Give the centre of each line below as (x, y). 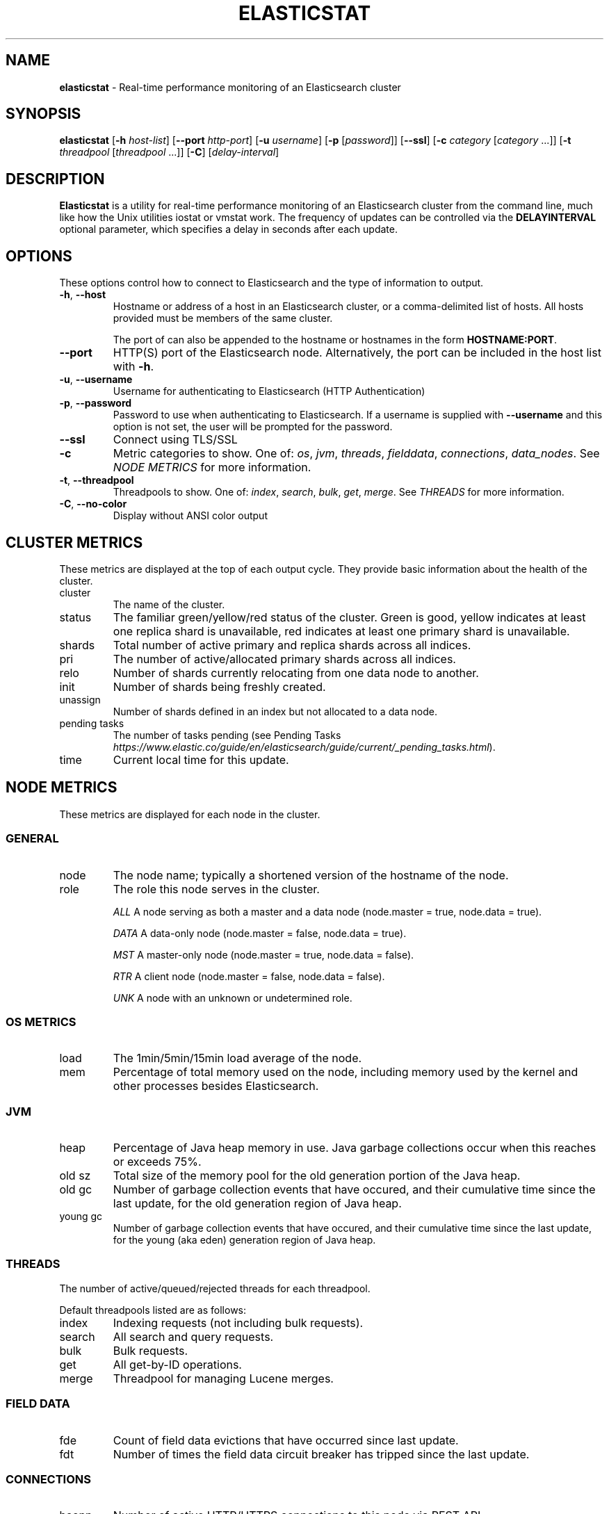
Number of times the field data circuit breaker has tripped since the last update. (321, 1454)
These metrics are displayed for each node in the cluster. (190, 814)
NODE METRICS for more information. (212, 467)
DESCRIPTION (55, 179)
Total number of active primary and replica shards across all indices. (292, 645)
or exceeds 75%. (157, 1162)
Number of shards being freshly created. (219, 686)
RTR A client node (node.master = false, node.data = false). (249, 976)
